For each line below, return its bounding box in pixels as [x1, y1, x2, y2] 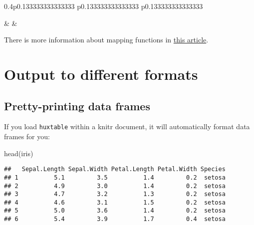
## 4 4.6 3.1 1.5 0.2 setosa [4, 199, 226, 206]
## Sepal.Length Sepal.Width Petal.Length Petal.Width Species [4, 166, 226, 173]
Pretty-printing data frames [4, 98, 150, 113]
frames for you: [4, 131, 50, 142]
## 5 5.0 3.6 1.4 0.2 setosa [4, 207, 226, 215]
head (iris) [4, 148, 33, 158]
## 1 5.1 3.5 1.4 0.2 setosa [4, 174, 226, 181]
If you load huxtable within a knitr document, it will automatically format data [4, 121, 250, 132]
